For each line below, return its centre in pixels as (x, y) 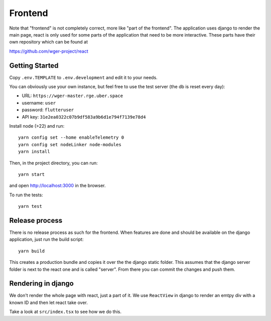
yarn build (32, 251)
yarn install (34, 152)
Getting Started (34, 65)
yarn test (30, 206)
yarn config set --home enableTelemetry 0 (71, 137)
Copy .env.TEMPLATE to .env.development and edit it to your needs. (83, 77)
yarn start (32, 174)
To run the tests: (26, 195)
